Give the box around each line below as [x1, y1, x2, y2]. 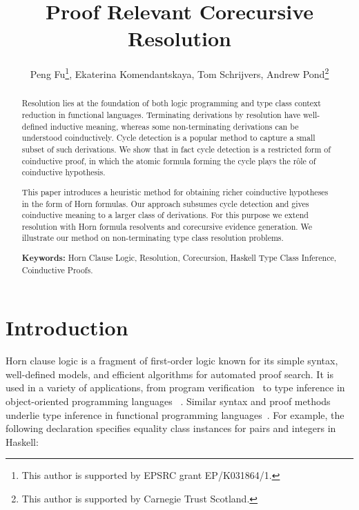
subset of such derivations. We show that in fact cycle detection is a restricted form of [21, 143, 331, 155]
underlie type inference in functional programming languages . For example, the [6, 407, 345, 422]
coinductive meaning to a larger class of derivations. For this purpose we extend [21, 209, 309, 221]
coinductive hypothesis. [21, 166, 106, 178]
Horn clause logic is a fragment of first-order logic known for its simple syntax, [6, 353, 338, 368]
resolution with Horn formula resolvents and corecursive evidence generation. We [21, 220, 313, 232]
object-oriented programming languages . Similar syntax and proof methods [6, 394, 331, 409]
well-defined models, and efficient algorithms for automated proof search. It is [6, 366, 333, 381]
